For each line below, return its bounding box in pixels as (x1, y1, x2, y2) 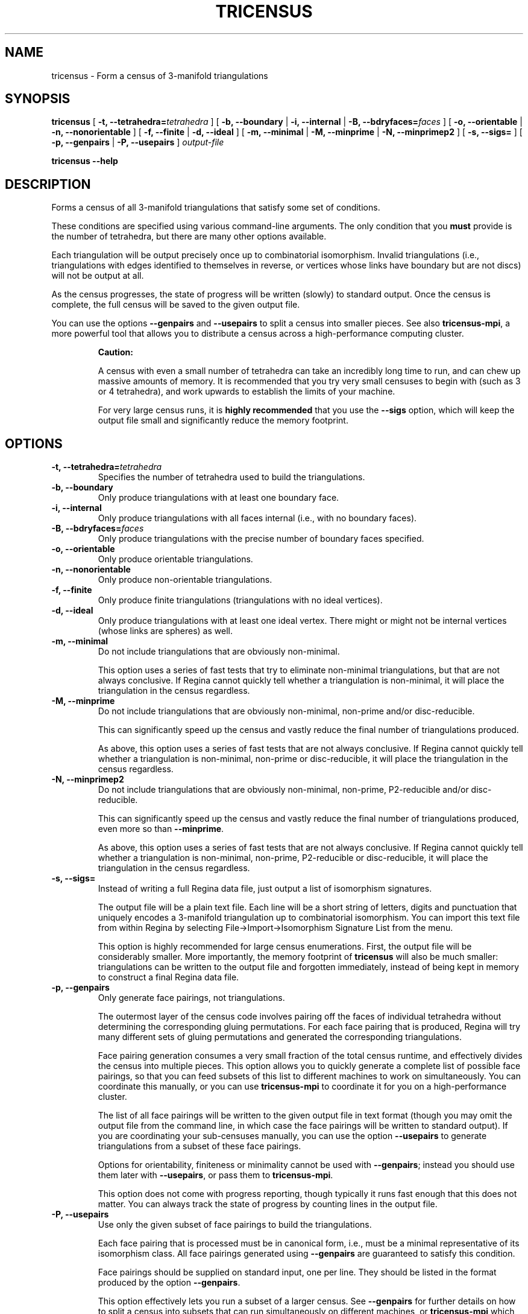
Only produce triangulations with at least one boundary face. (98, 492, 339, 503)
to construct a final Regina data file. (98, 972, 239, 983)
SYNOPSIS (5, 91, 71, 107)
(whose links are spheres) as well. (98, 626, 233, 636)
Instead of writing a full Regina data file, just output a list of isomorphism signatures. (98, 883, 432, 894)
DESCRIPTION (5, 176, 91, 192)
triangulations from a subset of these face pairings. (98, 1141, 301, 1152)
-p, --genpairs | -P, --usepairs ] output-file (51, 137, 224, 148)
